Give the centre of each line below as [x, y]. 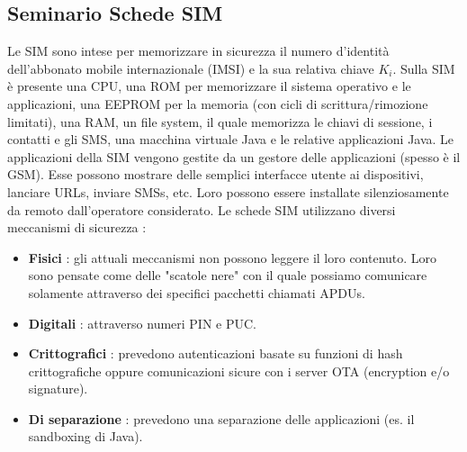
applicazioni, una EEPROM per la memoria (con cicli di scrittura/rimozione [218, 103]
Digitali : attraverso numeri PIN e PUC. [142, 323]
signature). [58, 389]
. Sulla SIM [424, 68]
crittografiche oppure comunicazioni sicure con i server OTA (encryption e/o [239, 371]
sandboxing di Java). [85, 436]
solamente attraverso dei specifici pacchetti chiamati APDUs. [197, 292]
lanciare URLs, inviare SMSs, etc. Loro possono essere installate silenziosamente [228, 191]
